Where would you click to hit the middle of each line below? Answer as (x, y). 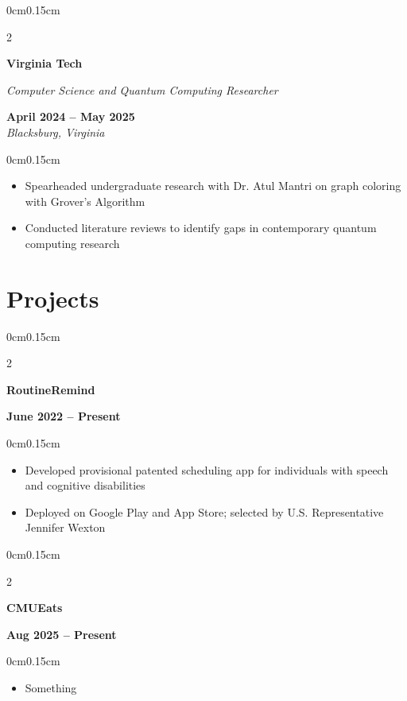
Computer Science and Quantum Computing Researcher (142, 89)
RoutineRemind (51, 389)
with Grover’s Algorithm (85, 201)
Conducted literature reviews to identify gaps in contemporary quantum (201, 228)
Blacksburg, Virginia (56, 132)
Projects (53, 298)
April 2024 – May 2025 (71, 116)
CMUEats (35, 608)
